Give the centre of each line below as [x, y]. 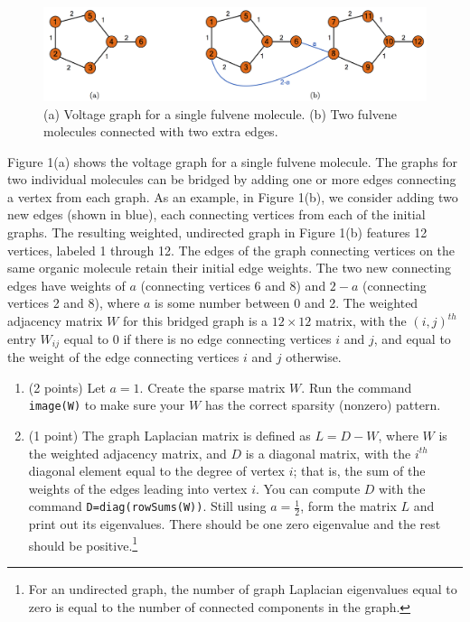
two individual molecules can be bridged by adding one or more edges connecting [232, 179]
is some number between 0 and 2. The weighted [287, 303]
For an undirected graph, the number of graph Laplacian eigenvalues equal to [243, 588]
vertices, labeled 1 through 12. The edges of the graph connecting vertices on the [231, 250]
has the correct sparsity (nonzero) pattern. [323, 405]
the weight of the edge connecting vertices [123, 357]
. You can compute [308, 488]
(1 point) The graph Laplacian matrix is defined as [169, 435]
